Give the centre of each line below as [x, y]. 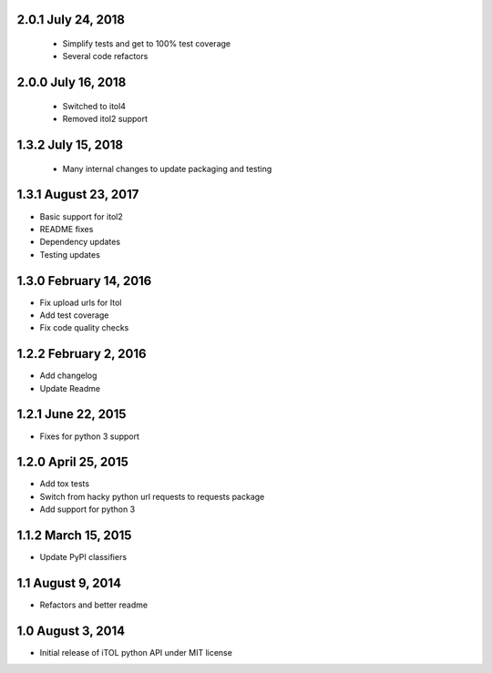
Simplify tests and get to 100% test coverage [147, 44]
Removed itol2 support [105, 119]
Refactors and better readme [94, 605]
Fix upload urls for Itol [81, 302]
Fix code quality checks [84, 328]
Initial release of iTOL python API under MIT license [136, 652]
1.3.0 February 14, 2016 [84, 281]
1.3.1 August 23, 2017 [78, 194]
